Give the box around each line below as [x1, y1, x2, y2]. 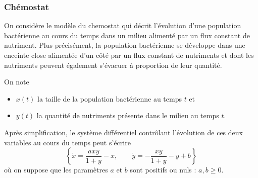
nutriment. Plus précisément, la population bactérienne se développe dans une [4, 40, 245, 50]
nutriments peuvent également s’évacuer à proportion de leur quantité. [4, 59, 222, 70]
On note [4, 76, 29, 87]
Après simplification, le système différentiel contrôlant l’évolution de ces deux [4, 127, 243, 137]
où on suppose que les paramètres [4, 164, 108, 175]
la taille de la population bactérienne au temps [37, 93, 182, 104]
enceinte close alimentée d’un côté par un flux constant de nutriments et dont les [4, 50, 254, 60]
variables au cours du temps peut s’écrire [4, 137, 131, 147]
